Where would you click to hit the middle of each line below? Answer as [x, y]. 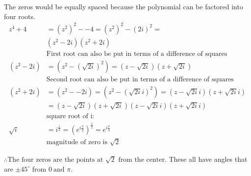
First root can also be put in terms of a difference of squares [137, 54]
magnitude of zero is [77, 142]
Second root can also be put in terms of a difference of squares [140, 79]
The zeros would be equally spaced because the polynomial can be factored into [124, 6]
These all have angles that [208, 159]
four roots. [20, 16]
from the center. [142, 160]
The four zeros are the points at [55, 160]
